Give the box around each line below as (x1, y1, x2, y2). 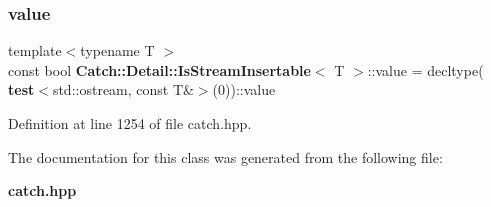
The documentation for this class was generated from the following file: (8, 146, 443, 167)
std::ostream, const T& (52, 79, 194, 100)
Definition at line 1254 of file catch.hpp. (8, 113, 252, 133)
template (8, 40, 62, 61)
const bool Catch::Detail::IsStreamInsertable (8, 59, 311, 80)
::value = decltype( (367, 59, 484, 80)
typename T (80, 40, 155, 61)
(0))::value (212, 79, 276, 100)
